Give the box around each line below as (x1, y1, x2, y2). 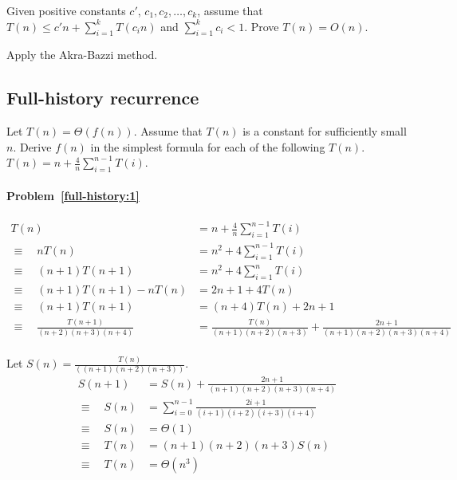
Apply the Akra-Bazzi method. (6, 46, 158, 63)
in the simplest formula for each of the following (90, 138, 325, 155)
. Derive (13, 138, 52, 155)
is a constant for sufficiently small (242, 123, 407, 140)
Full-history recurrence (6, 85, 199, 110)
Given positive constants (6, 2, 126, 18)
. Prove (244, 18, 279, 34)
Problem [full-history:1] (6, 187, 140, 203)
